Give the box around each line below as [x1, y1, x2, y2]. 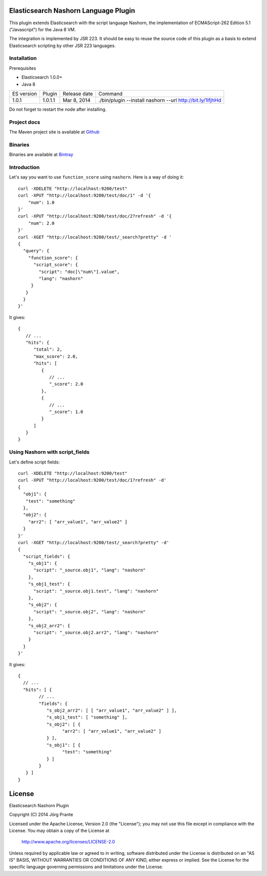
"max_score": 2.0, [33, 354, 78, 359]
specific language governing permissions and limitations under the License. [9, 864, 163, 870]
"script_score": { [33, 262, 78, 268]
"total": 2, [33, 347, 63, 352]
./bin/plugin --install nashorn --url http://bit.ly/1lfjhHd [98, 97, 222, 103]
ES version [12, 91, 37, 97]
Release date [62, 91, 93, 97]
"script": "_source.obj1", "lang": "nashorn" [33, 567, 146, 573]
